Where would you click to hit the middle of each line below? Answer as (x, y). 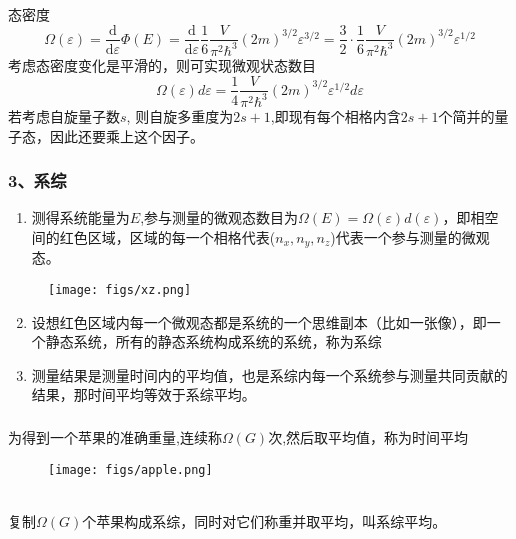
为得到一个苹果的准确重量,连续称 (115, 436)
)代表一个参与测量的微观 (410, 236)
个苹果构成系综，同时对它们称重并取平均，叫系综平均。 (264, 520)
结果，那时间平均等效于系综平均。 (143, 394)
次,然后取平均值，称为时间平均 (368, 436)
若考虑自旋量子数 (64, 115)
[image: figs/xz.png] (120, 289)
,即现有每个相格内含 (335, 115)
